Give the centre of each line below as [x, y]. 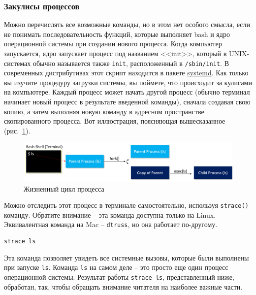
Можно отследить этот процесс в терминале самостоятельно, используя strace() [126, 205]
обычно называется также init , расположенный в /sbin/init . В [131, 63]
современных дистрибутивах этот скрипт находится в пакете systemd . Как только [126, 73]
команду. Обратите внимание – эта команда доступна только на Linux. [110, 214]
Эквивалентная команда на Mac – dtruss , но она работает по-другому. [111, 224]
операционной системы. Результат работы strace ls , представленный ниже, [119, 277]
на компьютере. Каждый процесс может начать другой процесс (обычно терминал [127, 92]
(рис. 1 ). [17, 130]
